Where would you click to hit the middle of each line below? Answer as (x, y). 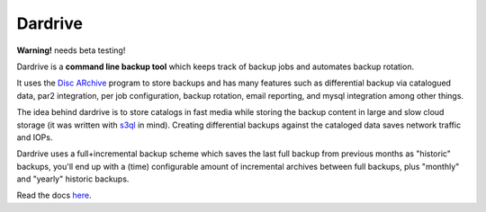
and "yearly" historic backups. (73, 179)
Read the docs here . (54, 195)
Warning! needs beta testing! (71, 50)
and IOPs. (35, 137)
